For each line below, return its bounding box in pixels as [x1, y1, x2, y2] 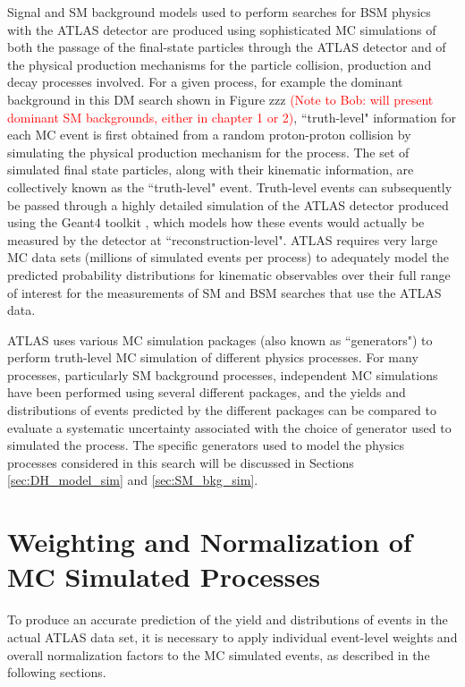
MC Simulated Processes [7, 558, 320, 595]
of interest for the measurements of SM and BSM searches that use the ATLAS [7, 283, 442, 301]
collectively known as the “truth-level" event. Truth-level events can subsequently [7, 177, 452, 196]
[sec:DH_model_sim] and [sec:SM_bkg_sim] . [7, 471, 258, 489]
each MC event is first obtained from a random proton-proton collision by [7, 125, 411, 144]
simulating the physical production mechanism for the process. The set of [7, 142, 410, 161]
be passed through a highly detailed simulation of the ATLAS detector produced [7, 195, 449, 214]
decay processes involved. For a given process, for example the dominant [7, 72, 403, 91]
